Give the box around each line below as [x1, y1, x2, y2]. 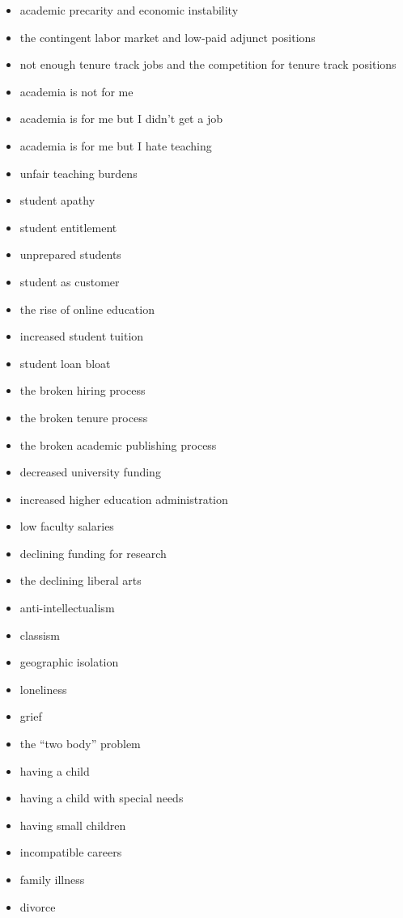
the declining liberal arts [19, 572, 142, 589]
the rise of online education [19, 300, 155, 317]
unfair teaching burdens [19, 164, 138, 181]
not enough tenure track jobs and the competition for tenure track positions [19, 56, 397, 73]
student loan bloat [19, 354, 111, 371]
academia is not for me [19, 82, 134, 99]
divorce [19, 898, 56, 915]
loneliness [19, 680, 67, 697]
